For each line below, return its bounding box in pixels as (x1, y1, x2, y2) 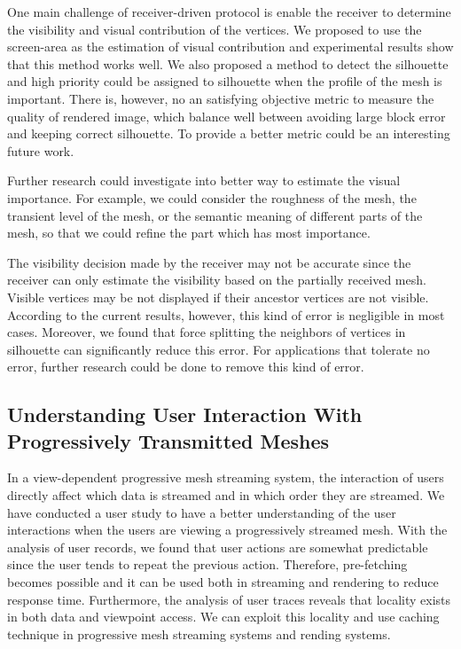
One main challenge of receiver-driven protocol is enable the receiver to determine (7, 3, 451, 20)
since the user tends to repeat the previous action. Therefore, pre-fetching (7, 555, 408, 574)
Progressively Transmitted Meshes (7, 426, 330, 454)
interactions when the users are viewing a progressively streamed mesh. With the (7, 520, 448, 539)
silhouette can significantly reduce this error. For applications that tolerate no (7, 340, 430, 358)
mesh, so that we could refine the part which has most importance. (7, 223, 371, 242)
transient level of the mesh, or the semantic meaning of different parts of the (7, 206, 423, 224)
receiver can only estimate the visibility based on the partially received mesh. (7, 270, 426, 289)
